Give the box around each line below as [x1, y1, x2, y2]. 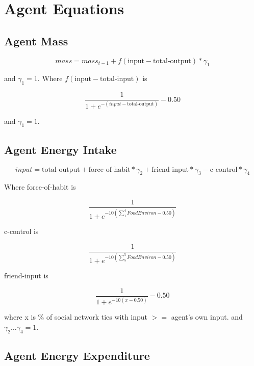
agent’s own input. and [171, 311, 243, 322]
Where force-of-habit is [4, 181, 76, 192]
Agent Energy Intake [4, 141, 117, 157]
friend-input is [4, 270, 48, 281]
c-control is [4, 226, 39, 237]
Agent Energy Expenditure [4, 348, 150, 363]
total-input [100, 75, 134, 83]
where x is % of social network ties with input [4, 311, 148, 322]
